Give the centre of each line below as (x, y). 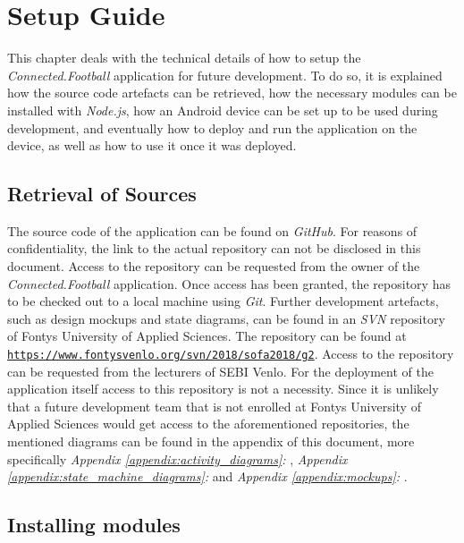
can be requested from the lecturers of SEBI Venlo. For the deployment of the (220, 371)
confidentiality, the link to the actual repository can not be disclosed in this (214, 248)
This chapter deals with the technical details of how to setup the (184, 58)
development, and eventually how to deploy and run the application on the (212, 127)
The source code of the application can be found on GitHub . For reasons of (212, 230)
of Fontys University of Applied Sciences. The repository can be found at (207, 336)
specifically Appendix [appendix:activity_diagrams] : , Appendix (177, 458)
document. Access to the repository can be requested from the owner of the (214, 266)
